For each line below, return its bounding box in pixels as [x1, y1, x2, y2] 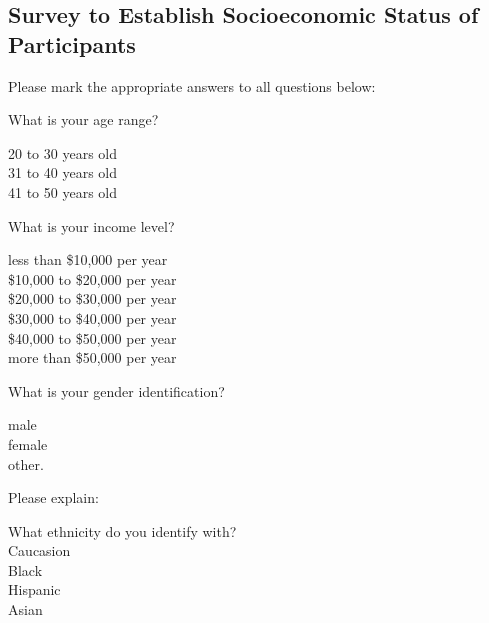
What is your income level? [8, 215, 175, 236]
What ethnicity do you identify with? [8, 520, 237, 541]
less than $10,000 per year [8, 249, 168, 270]
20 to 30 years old [8, 142, 117, 163]
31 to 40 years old [8, 162, 117, 183]
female [8, 433, 48, 454]
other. [8, 453, 44, 474]
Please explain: [8, 487, 99, 508]
